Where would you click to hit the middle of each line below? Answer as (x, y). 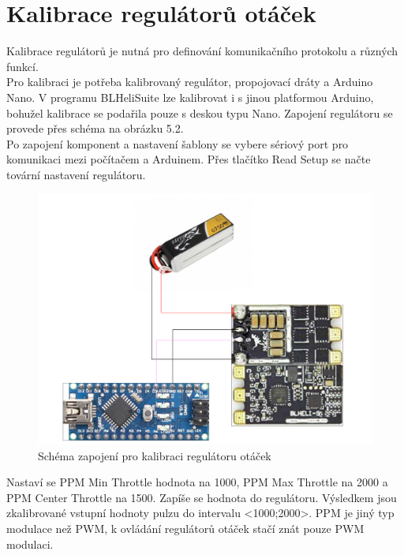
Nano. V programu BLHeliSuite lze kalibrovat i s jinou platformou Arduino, (190, 97)
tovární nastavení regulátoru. (76, 174)
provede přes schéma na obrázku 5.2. (95, 128)
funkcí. (22, 66)
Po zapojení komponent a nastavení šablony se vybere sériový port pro (178, 143)
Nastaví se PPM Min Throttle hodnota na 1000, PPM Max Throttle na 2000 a (197, 482)
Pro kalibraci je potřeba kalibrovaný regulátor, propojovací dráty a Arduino (190, 82)
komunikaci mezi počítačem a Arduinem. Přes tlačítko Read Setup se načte (189, 159)
